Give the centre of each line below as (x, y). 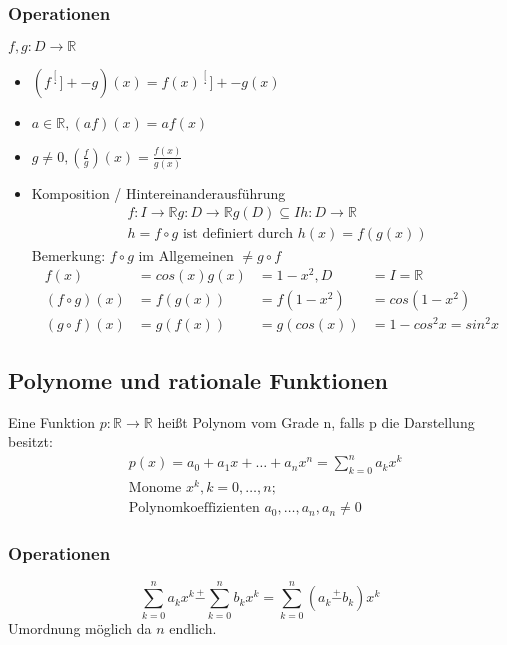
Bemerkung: (68, 254)
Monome (155, 488)
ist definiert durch (238, 234)
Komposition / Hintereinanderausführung (158, 192)
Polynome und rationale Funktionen (198, 379)
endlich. (193, 627)
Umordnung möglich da (80, 627)
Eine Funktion (52, 421)
